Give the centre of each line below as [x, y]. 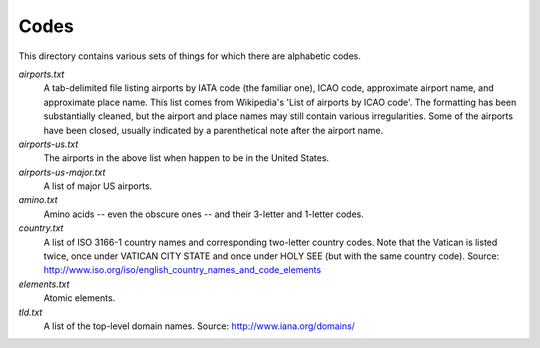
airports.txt [41, 74]
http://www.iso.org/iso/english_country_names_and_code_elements [182, 270]
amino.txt [38, 200]
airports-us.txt [48, 144]
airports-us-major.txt [62, 172]
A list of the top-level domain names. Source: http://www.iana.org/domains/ [199, 326]
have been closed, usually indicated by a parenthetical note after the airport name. [213, 130]
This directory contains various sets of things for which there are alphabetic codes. [190, 56]
